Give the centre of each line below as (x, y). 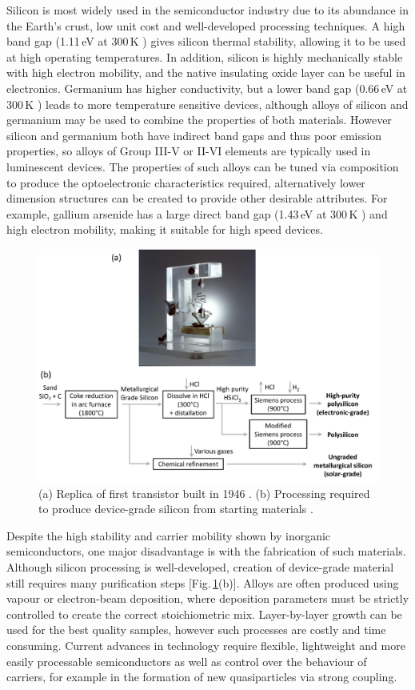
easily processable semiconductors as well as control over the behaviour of (187, 661)
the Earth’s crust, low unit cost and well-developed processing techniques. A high (206, 25)
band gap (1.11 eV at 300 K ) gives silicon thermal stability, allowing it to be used (206, 41)
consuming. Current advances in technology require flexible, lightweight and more (206, 645)
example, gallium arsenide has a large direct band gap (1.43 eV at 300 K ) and (197, 213)
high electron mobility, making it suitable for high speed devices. (165, 229)
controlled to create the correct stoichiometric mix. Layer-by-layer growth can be (204, 614)
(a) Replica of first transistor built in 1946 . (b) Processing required (204, 493)
